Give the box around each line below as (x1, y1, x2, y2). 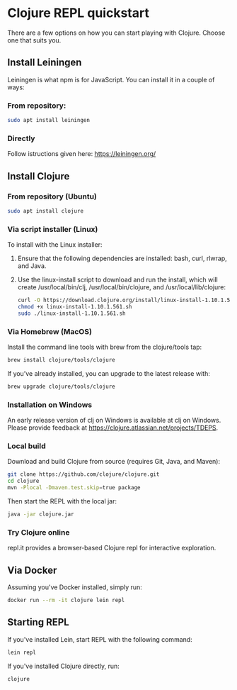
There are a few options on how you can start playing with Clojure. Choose (7, 28, 226, 37)
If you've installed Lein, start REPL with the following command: (7, 635, 192, 643)
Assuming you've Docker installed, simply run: (7, 583, 143, 591)
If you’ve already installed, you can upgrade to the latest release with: (7, 369, 210, 377)
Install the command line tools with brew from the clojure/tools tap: (7, 343, 202, 351)
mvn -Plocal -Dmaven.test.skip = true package (7, 484, 141, 491)
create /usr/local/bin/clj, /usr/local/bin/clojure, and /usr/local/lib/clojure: (17, 283, 226, 291)
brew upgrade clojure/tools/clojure (7, 383, 115, 390)
